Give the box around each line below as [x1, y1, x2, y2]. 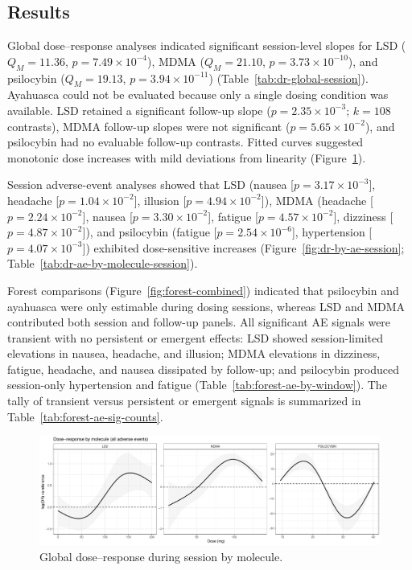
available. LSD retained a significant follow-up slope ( [7, 101, 271, 118]
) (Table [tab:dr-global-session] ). [208, 69, 369, 86]
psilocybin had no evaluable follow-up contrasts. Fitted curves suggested [7, 133, 364, 150]
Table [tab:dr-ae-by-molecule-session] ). [7, 255, 198, 272]
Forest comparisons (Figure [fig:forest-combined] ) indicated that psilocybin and [7, 281, 399, 298]
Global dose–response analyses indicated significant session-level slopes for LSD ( [7, 37, 406, 54]
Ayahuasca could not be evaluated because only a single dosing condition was [7, 86, 389, 103]
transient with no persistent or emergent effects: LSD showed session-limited [7, 329, 383, 346]
